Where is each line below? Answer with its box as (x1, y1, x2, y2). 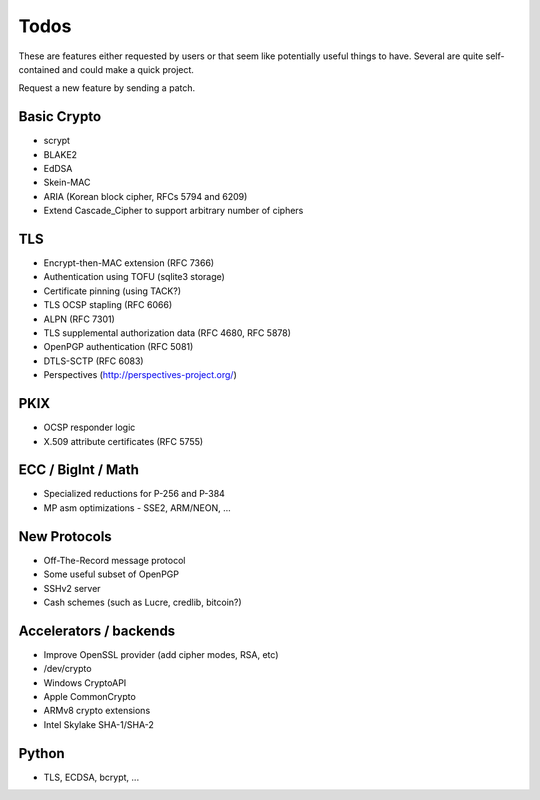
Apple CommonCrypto (43, 690, 137, 702)
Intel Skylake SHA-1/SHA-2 (43, 718, 155, 730)
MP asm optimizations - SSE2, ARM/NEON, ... (43, 501, 232, 514)
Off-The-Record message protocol (43, 554, 186, 566)
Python (18, 745, 65, 762)
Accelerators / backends (18, 622, 176, 639)
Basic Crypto (18, 108, 102, 125)
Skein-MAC (43, 176, 91, 189)
